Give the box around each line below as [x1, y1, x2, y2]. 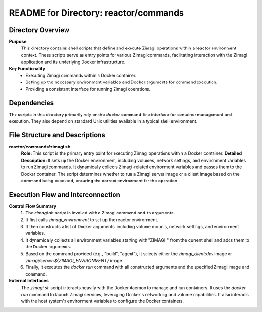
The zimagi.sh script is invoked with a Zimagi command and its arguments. [25, 210, 175, 216]
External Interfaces [9, 278, 49, 284]
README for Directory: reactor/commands [9, 7, 184, 18]
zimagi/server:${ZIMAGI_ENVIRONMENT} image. [25, 257, 124, 263]
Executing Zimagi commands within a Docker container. [25, 73, 137, 79]
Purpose [9, 39, 27, 45]
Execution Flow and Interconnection [9, 190, 121, 198]
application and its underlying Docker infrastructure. [21, 59, 126, 65]
